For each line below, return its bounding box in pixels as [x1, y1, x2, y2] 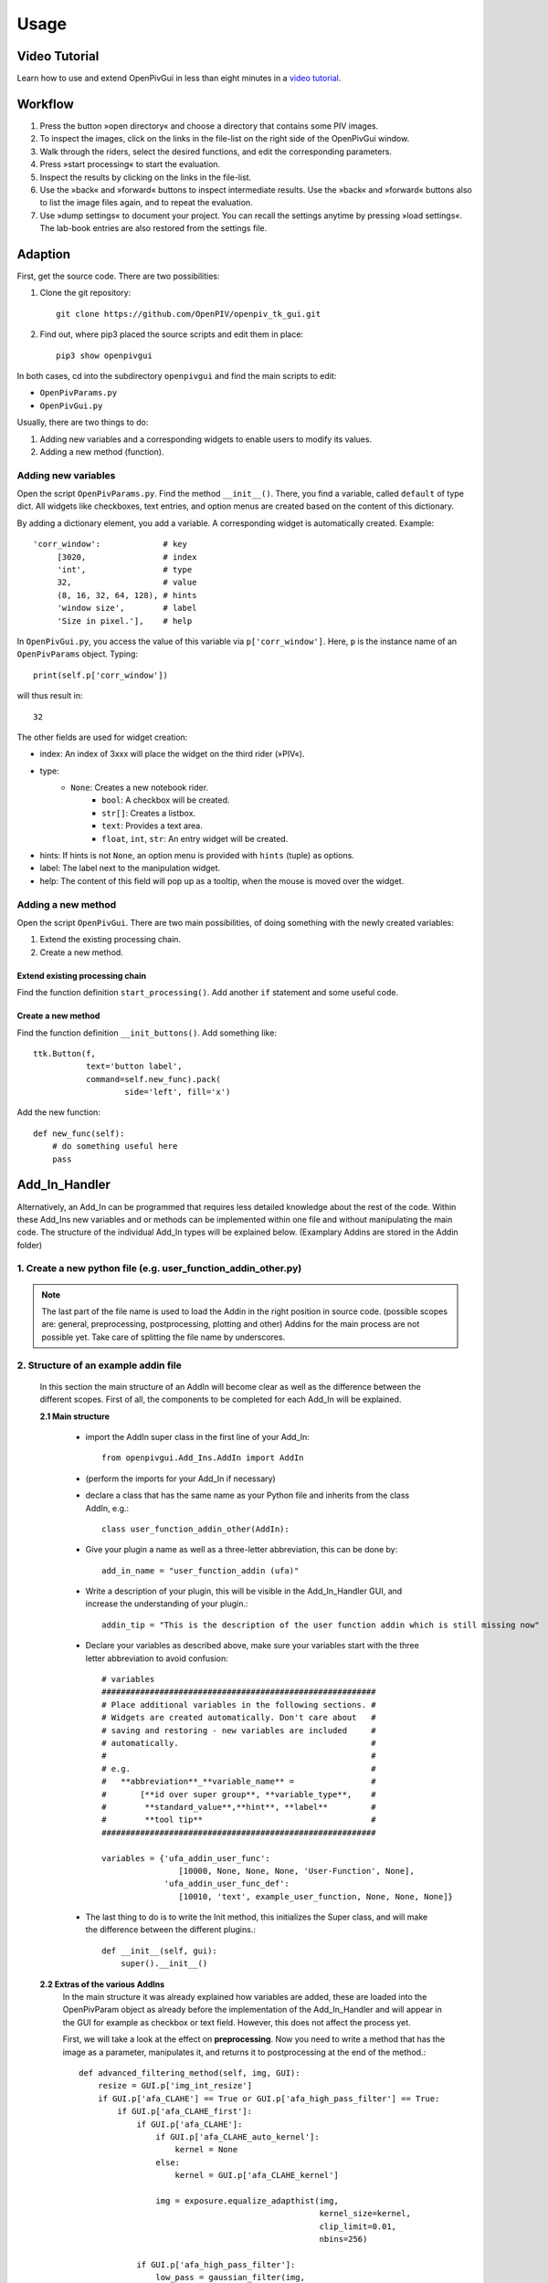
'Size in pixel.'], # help [57, 615, 193, 626]
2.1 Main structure [39, 1411, 110, 1422]
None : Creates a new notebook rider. [70, 782, 209, 794]
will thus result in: [16, 690, 83, 701]
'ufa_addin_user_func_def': [163, 1878, 290, 1889]
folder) [16, 1239, 43, 1250]
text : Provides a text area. [101, 820, 203, 831]
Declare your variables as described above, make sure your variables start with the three [85, 1640, 419, 1651]
